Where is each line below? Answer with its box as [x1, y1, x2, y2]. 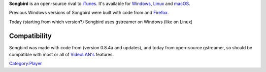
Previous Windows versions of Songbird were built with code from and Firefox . [9, 10, 169, 16]
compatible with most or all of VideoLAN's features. [9, 52, 114, 58]
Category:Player [9, 61, 42, 67]
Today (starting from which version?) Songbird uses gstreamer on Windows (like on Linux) [9, 19, 193, 25]
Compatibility [9, 32, 52, 40]
